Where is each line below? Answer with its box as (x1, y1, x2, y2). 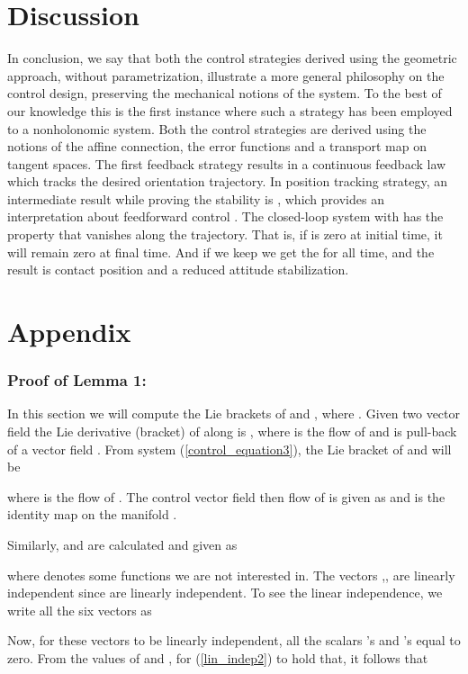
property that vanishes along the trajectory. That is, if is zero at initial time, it (7, 225, 443, 244)
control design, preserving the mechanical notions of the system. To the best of (7, 84, 442, 103)
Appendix (7, 313, 131, 350)
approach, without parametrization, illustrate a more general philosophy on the (7, 66, 445, 85)
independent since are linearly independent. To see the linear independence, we (7, 583, 443, 602)
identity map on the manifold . (7, 505, 177, 524)
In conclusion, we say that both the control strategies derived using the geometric (7, 49, 457, 67)
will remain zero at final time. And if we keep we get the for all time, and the (7, 242, 435, 261)
